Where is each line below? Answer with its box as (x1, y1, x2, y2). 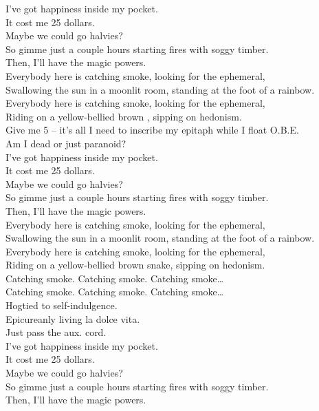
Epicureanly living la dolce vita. (5, 311, 140, 326)
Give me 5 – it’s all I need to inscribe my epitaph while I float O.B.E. (5, 123, 299, 137)
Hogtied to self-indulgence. (5, 298, 118, 313)
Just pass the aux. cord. (5, 325, 107, 339)
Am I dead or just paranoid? (5, 136, 126, 150)
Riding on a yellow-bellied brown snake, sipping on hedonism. (5, 257, 265, 272)
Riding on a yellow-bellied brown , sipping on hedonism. (5, 109, 242, 123)
